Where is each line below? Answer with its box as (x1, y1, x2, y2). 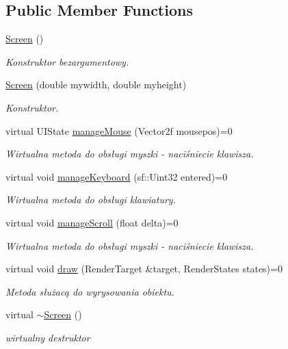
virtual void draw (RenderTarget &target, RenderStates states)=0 (5, 261, 283, 276)
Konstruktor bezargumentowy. (5, 54, 129, 68)
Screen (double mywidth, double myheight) (5, 77, 187, 92)
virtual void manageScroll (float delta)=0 (5, 215, 179, 229)
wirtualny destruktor (5, 330, 90, 344)
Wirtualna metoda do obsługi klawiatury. (5, 192, 176, 207)
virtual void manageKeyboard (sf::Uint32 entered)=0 (5, 169, 228, 183)
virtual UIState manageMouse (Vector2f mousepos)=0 (5, 123, 233, 138)
